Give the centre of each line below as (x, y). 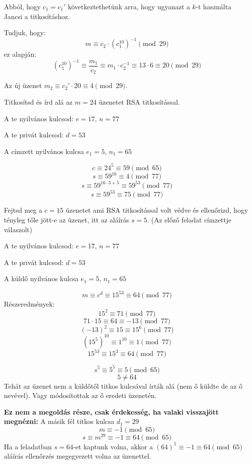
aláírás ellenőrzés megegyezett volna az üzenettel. (78, 456)
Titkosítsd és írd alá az (38, 102)
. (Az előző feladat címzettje (189, 219)
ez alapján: (20, 54)
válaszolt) (18, 229)
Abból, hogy (22, 6)
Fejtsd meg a (23, 210)
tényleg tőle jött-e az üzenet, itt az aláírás (67, 219)
